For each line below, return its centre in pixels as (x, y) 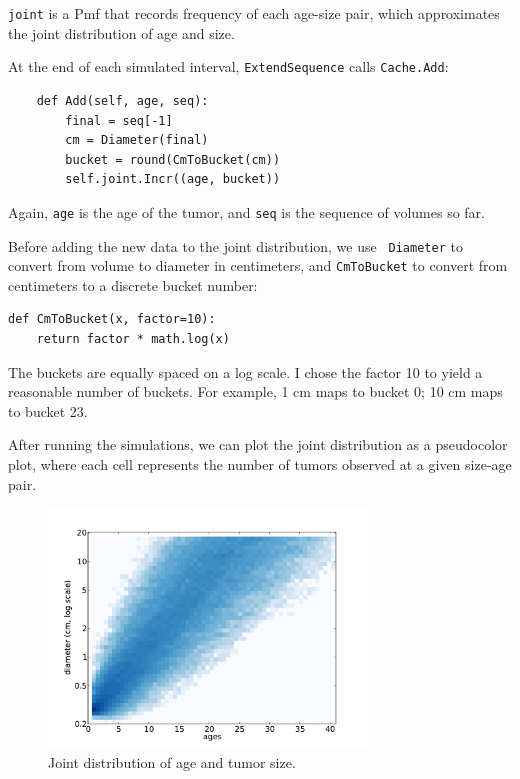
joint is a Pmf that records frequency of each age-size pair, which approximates (254, 13)
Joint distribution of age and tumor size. (172, 761)
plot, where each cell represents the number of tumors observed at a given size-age (260, 464)
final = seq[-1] (119, 120)
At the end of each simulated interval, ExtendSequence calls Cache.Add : (228, 66)
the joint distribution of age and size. (121, 32)
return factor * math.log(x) (133, 339)
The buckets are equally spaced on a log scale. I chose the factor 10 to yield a (245, 371)
